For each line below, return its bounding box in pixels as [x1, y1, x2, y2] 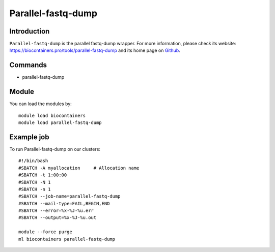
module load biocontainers [18, 112, 86, 118]
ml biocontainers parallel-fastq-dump [18, 236, 116, 242]
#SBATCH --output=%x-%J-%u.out [18, 215, 97, 220]
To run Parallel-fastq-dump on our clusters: [9, 146, 100, 152]
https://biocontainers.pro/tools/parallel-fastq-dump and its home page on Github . [9, 47, 180, 53]
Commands [9, 61, 47, 70]
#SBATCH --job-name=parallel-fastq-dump [18, 194, 121, 199]
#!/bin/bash [18, 158, 48, 164]
